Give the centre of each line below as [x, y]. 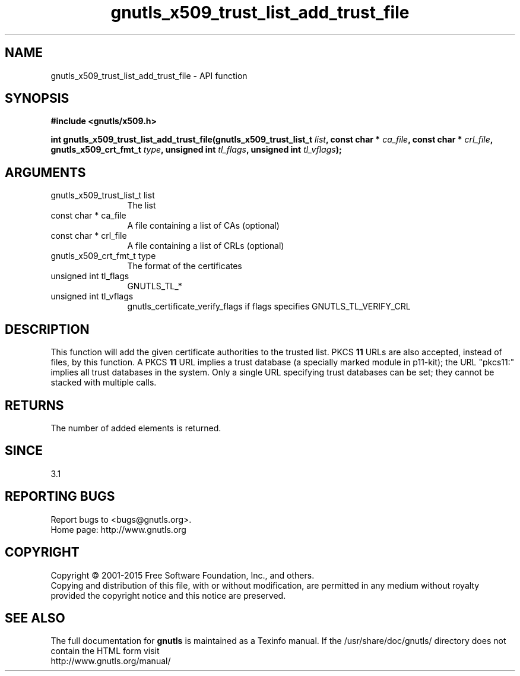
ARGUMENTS [45, 172]
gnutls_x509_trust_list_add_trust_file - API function [149, 75]
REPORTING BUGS [60, 497]
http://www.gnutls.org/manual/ [111, 661]
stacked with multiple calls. [104, 383]
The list [142, 206]
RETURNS [34, 405]
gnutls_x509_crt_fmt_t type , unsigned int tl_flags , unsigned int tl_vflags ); [196, 150]
